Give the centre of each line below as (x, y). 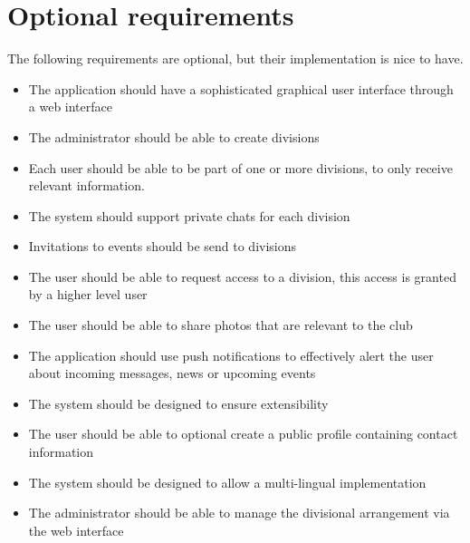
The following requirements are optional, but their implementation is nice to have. (235, 58)
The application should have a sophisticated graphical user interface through (241, 88)
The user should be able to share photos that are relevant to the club (221, 325)
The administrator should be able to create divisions (174, 136)
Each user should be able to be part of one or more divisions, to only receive (240, 167)
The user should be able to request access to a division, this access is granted (242, 276)
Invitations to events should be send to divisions (163, 246)
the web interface (76, 530)
